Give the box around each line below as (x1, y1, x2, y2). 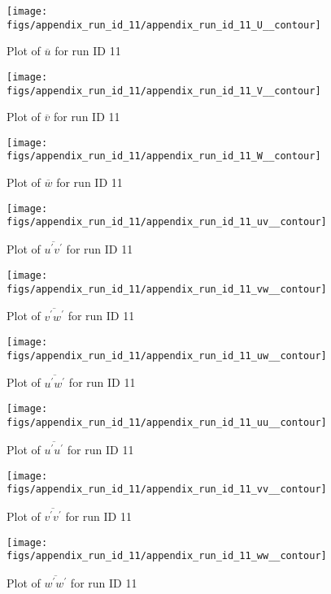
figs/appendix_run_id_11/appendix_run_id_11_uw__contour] (7, 349, 327, 362)
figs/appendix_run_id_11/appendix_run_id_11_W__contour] (7, 150, 321, 163)
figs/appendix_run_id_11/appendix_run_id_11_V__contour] (7, 85, 321, 97)
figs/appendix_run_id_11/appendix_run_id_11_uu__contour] (7, 416, 327, 428)
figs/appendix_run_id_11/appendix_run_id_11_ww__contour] (7, 550, 327, 562)
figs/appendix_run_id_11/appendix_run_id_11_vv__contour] (7, 483, 327, 496)
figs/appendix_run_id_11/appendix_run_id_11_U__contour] (7, 19, 321, 31)
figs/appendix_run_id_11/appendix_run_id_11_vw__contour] (7, 283, 327, 295)
